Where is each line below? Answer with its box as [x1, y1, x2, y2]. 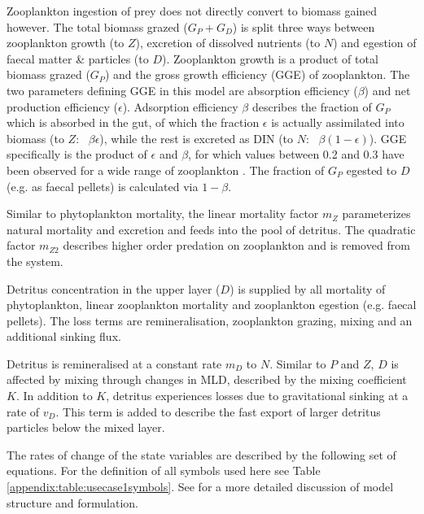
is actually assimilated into [271, 114, 404, 131]
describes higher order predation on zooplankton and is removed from [63, 237, 410, 254]
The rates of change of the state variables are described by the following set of [7, 446, 396, 463]
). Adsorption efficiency [122, 98, 238, 115]
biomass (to [7, 129, 64, 146]
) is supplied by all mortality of [229, 280, 386, 297]
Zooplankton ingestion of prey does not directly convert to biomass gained [7, 2, 378, 19]
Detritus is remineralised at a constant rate [7, 355, 222, 372]
